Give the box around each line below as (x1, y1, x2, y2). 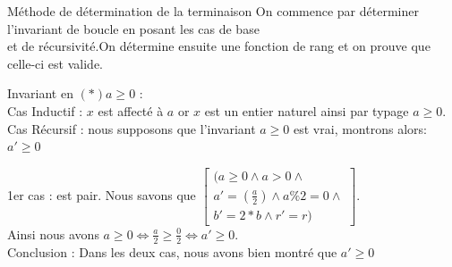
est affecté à (98, 101, 164, 120)
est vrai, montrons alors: (294, 119, 427, 138)
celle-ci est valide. (7, 54, 103, 72)
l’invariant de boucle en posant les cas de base (7, 19, 260, 38)
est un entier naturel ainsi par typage (204, 101, 409, 120)
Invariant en (7, 84, 73, 103)
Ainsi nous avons (7, 224, 99, 243)
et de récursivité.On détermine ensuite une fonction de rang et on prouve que (7, 37, 431, 55)
